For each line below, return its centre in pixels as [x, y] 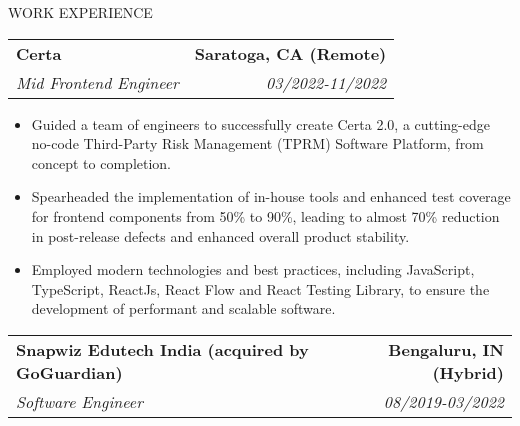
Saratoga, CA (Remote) [290, 53]
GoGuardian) [69, 372]
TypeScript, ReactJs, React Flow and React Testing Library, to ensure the [260, 288]
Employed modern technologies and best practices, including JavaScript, [253, 269]
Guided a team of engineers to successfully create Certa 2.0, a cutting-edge [260, 123]
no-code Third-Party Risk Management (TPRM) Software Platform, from [257, 143]
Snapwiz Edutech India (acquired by [162, 349]
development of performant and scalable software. [183, 308]
